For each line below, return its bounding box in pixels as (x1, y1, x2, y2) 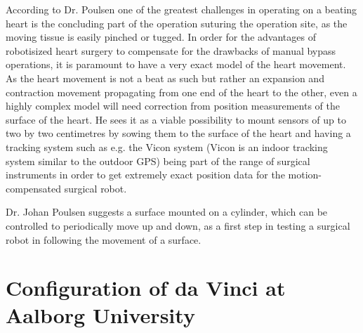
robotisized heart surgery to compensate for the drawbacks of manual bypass (6, 43, 336, 58)
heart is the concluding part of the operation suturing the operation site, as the (6, 15, 348, 30)
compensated (6, 181, 62, 195)
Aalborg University (6, 301, 195, 329)
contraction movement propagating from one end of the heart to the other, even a (6, 84, 357, 99)
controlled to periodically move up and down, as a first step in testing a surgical (6, 218, 350, 233)
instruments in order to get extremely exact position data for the (6, 167, 285, 182)
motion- (288, 167, 322, 182)
